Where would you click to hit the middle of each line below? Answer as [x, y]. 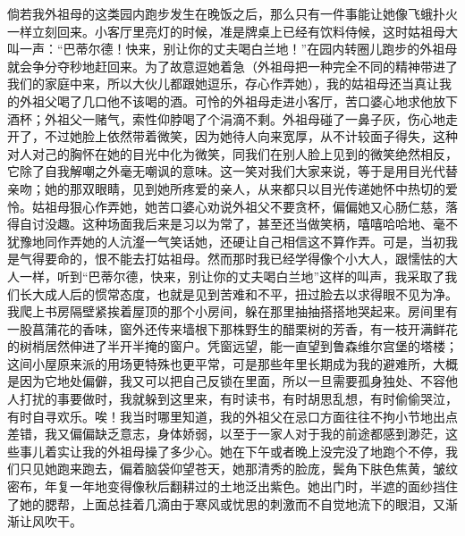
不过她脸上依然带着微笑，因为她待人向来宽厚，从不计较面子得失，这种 [251, 136]
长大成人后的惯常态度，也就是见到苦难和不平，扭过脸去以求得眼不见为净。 [238, 293]
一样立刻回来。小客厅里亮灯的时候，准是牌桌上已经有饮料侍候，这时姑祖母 [226, 31]
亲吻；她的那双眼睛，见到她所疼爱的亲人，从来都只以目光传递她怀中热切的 [226, 188]
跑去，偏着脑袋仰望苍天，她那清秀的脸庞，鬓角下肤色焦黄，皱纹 [270, 469]
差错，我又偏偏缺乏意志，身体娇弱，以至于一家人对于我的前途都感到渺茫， [226, 434]
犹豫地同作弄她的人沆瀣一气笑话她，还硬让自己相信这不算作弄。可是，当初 [226, 241]
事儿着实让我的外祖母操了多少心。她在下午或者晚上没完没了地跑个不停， [232, 451]
